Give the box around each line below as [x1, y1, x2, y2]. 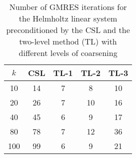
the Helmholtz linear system [18, 12, 117, 24]
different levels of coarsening [18, 47, 117, 58]
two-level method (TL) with [19, 35, 117, 47]
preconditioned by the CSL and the [6, 24, 130, 35]
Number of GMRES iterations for [9, 1, 127, 12]
